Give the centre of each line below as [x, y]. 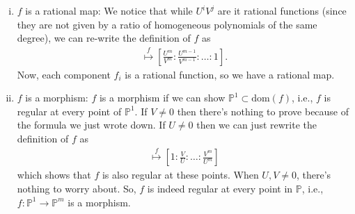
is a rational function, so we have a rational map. [230, 74]
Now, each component [64, 74]
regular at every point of [69, 111]
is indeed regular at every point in [220, 188]
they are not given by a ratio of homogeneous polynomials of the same [167, 24]
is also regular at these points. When [180, 175]
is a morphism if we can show [162, 98]
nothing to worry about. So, [77, 188]
